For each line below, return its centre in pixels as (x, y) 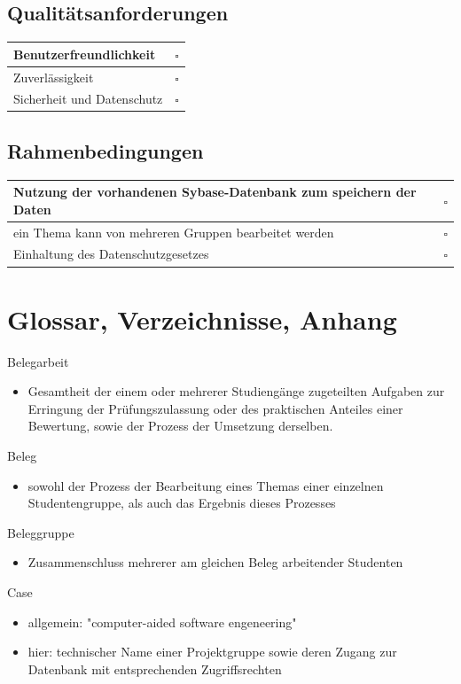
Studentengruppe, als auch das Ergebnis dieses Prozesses (182, 503)
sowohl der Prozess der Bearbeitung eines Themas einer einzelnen (206, 485)
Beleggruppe (41, 532)
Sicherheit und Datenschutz (88, 99)
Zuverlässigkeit (54, 77)
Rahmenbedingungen (105, 150)
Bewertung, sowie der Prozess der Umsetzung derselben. (180, 426)
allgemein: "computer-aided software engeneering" (162, 622)
